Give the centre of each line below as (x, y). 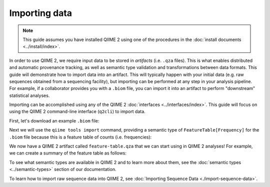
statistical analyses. (29, 95)
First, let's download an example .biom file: (54, 120)
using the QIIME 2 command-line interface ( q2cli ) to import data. (77, 111)
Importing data (41, 13)
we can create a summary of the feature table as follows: (68, 153)
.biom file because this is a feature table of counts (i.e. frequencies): (80, 137)
